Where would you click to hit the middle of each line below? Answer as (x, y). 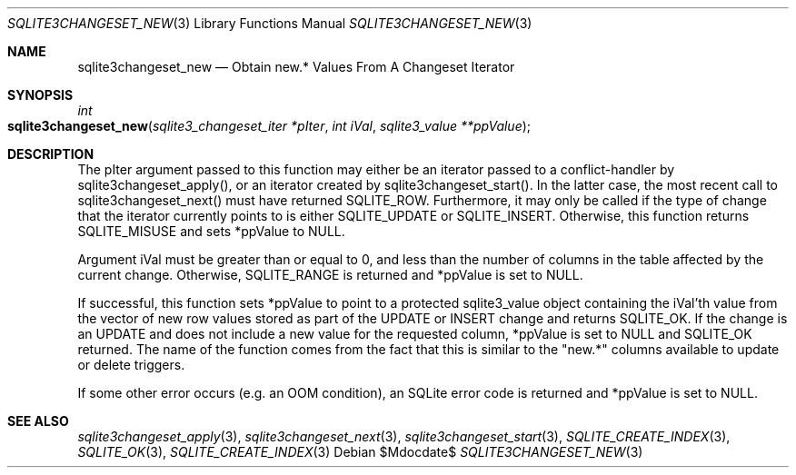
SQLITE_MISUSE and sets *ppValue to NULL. (211, 231)
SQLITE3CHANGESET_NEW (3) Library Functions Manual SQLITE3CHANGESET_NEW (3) (270, 23)
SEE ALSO (38, 421)
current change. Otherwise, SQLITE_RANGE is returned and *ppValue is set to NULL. (330, 275)
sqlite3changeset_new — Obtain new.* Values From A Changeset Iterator (296, 67)
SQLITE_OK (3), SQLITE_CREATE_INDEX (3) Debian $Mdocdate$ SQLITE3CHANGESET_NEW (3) (360, 452)
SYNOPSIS (40, 95)
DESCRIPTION (51, 154)
